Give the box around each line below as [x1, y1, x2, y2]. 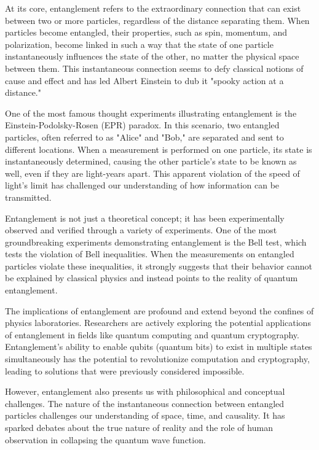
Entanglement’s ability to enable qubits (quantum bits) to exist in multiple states [5, 340, 312, 353]
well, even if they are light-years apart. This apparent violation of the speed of [5, 166, 300, 179]
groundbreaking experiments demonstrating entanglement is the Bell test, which [5, 235, 307, 248]
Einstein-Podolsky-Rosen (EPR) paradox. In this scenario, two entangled [5, 118, 280, 131]
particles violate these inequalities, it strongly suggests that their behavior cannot [5, 259, 313, 272]
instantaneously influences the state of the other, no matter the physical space [5, 50, 299, 63]
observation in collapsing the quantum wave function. [5, 433, 206, 446]
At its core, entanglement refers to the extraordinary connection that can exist [5, 2, 301, 14]
